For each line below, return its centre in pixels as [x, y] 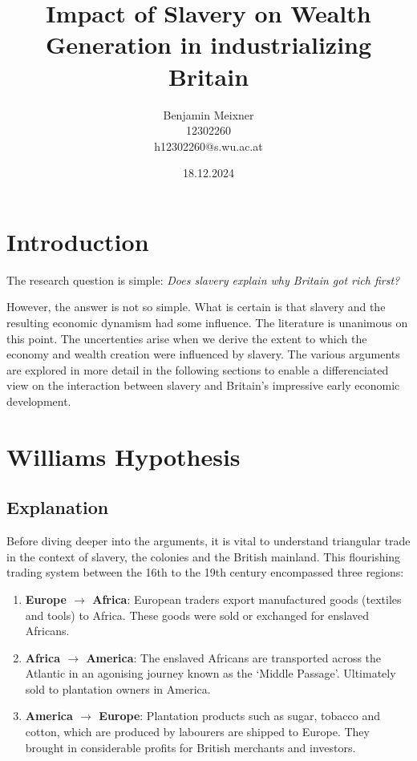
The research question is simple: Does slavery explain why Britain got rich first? [203, 279]
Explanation [58, 507]
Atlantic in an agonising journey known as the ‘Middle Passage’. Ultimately [211, 673]
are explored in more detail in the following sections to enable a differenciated [198, 369]
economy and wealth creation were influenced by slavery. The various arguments [203, 354]
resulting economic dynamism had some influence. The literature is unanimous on [207, 322]
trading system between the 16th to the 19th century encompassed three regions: [205, 572]
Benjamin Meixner [208, 114]
